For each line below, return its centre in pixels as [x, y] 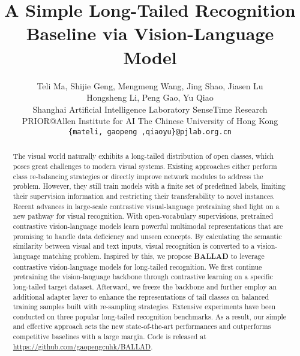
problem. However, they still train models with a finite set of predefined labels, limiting [149, 186]
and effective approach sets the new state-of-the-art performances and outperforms [142, 326]
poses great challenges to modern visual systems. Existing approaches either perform [145, 166]
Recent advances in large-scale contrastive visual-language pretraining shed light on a [146, 206]
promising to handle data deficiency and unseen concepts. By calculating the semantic [147, 236]
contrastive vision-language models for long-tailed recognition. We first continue [137, 266]
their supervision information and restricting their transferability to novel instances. [144, 196]
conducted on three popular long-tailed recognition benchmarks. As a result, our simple [150, 316]
